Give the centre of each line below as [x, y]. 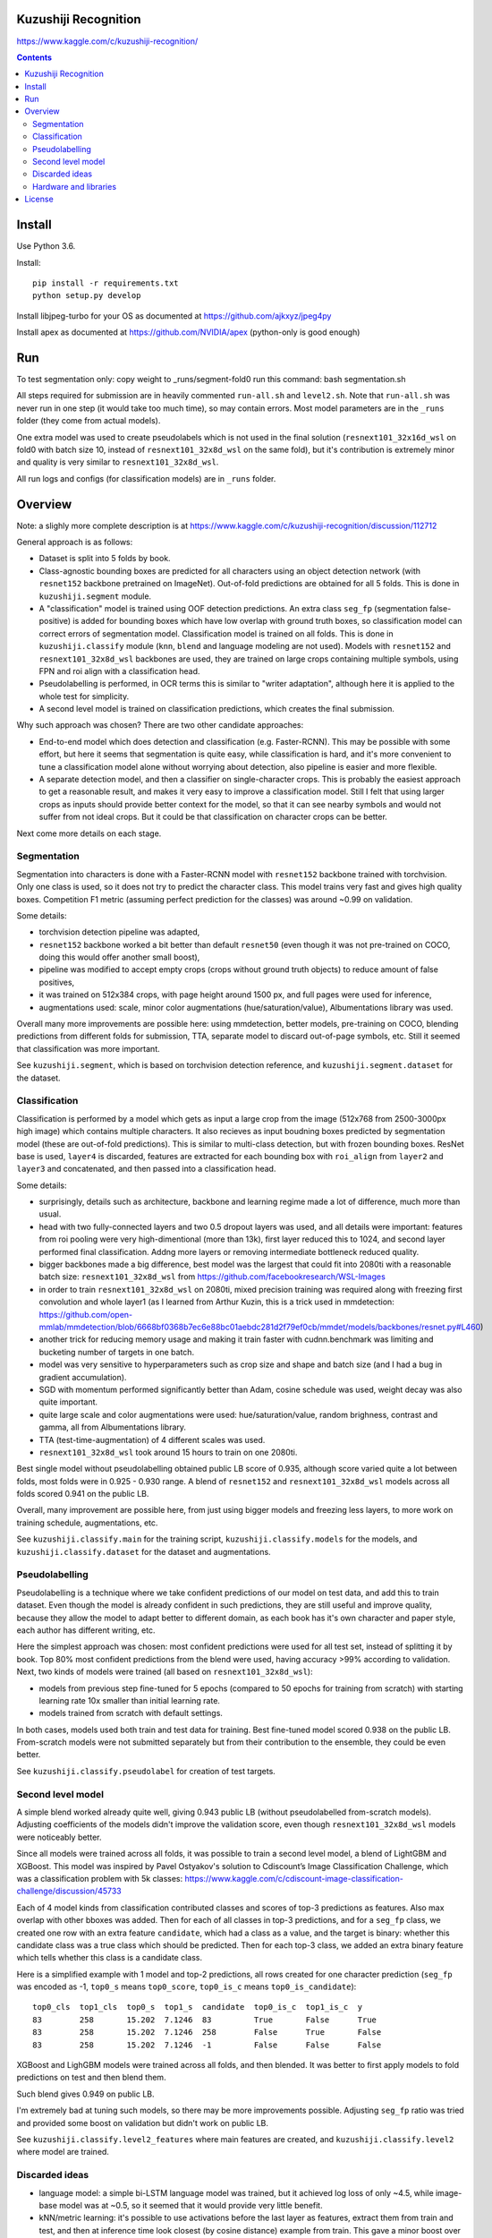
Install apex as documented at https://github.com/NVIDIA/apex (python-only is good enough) [188, 332]
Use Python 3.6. [46, 246]
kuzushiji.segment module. [95, 596]
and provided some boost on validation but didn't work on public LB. [142, 2123]
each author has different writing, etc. [86, 1630]
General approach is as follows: [75, 542]
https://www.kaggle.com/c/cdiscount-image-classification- [294, 1878]
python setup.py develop [87, 296]
